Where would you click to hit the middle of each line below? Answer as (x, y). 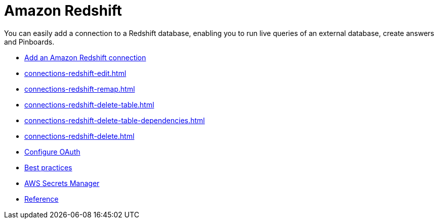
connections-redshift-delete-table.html (89, 104)
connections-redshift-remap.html (80, 89)
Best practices (48, 167)
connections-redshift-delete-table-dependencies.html (115, 120)
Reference (42, 199)
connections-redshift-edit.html (75, 73)
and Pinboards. (29, 42)
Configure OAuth (52, 152)
